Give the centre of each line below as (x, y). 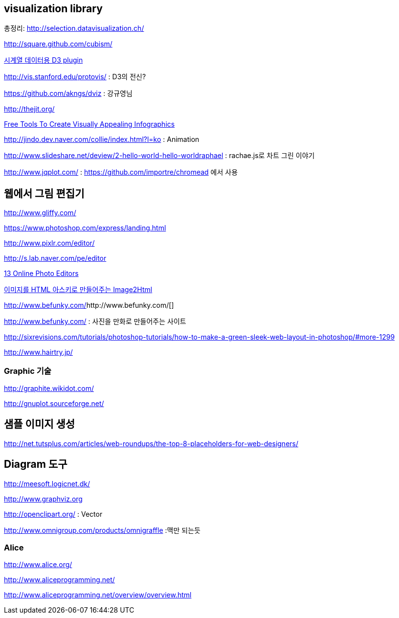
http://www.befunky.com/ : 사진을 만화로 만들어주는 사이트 (95, 321)
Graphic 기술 (28, 371)
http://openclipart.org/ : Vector (53, 514)
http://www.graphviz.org (43, 499)
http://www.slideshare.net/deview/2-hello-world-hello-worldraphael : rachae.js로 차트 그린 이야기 (159, 156)
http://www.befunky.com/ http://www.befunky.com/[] (89, 305)
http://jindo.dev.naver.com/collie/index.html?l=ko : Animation (102, 139)
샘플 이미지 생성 (40, 424)
